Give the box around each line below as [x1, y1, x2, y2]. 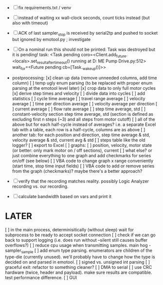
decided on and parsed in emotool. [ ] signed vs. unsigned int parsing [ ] [5, 259, 150, 265]
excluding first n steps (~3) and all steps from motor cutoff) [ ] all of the [12, 117, 155, 122]
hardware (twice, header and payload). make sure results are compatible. [5, 269, 152, 275]
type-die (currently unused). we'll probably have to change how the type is [5, 254, 155, 260]
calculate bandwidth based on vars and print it [18, 194, 112, 200]
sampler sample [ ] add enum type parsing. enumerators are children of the [5, 247, 152, 254]
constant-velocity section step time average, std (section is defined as [12, 111, 153, 117]
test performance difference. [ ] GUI [5, 274, 77, 280]
